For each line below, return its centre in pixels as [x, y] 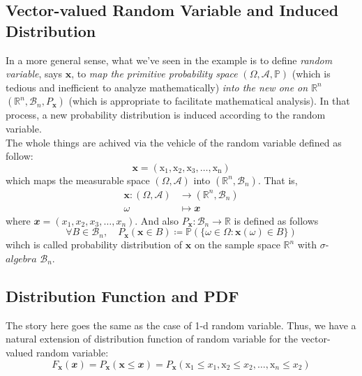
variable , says [34, 74]
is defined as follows [276, 220]
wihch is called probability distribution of [94, 245]
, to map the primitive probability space [154, 74]
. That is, [278, 180]
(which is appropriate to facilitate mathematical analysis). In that [209, 101]
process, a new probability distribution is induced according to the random [166, 115]
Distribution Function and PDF [122, 295]
